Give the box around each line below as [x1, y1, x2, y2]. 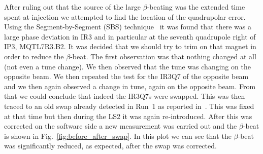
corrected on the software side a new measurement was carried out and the [4, 121, 237, 131]
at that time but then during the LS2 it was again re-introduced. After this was [4, 110, 252, 121]
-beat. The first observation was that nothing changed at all [70, 51, 256, 61]
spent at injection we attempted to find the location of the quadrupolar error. [4, 11, 246, 22]
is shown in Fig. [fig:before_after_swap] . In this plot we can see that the [4, 130, 232, 141]
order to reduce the [4, 51, 64, 61]
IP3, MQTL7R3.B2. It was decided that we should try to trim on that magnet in [4, 41, 256, 52]
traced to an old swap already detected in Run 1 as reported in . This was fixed [4, 100, 254, 111]
